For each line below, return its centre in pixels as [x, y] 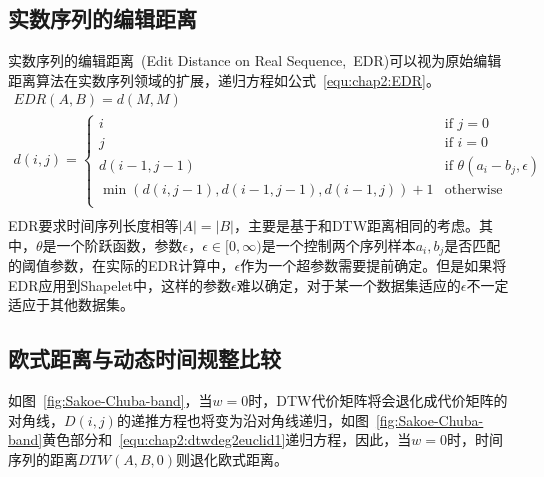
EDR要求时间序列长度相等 [93, 225]
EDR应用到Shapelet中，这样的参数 [120, 284]
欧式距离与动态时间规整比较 [144, 358]
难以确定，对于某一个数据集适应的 [348, 284]
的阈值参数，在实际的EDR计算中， [121, 265]
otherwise [473, 189]
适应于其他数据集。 [71, 304]
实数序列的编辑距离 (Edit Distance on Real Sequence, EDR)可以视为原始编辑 [255, 60]
